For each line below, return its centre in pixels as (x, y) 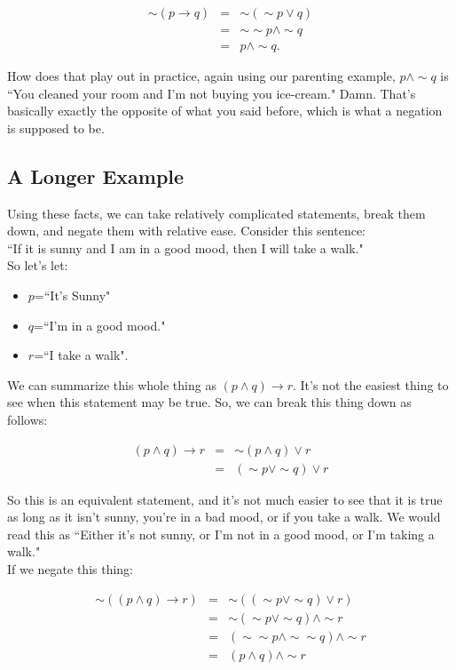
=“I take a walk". (81, 355)
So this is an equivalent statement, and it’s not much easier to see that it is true (225, 499)
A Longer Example (96, 175)
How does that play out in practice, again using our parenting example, (201, 76)
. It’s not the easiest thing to (370, 384)
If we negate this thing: (71, 569)
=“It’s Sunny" (72, 295)
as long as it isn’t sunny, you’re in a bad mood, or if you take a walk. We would (224, 517)
